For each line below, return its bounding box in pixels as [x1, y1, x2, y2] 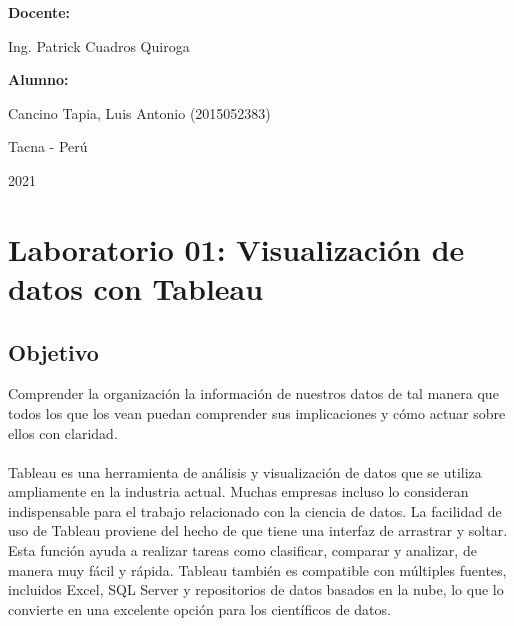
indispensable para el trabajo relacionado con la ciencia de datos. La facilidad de [8, 500, 502, 521]
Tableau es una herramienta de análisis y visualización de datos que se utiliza [8, 461, 482, 482]
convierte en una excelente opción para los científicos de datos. [8, 598, 391, 619]
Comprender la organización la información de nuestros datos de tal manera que [8, 383, 499, 404]
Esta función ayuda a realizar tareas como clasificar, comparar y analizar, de [8, 540, 477, 561]
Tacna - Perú [8, 136, 88, 157]
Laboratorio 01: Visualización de [8, 228, 465, 269]
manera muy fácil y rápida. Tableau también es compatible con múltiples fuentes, [8, 559, 507, 580]
